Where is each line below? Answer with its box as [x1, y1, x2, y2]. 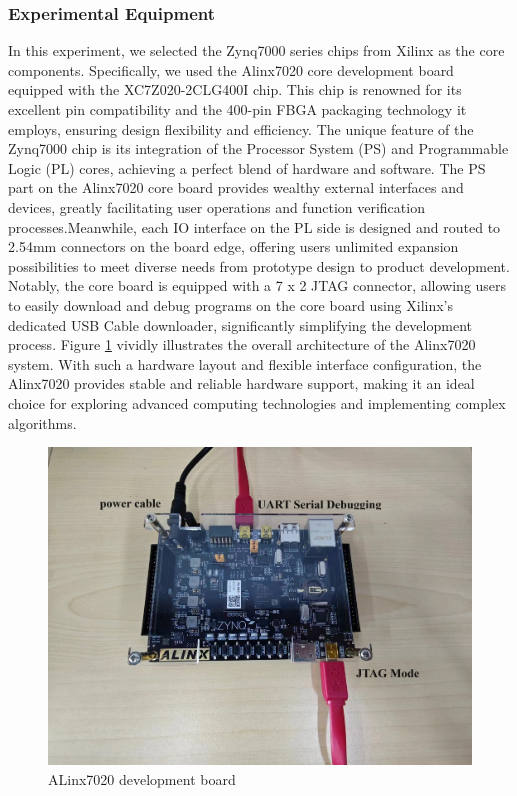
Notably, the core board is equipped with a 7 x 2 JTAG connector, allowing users [8, 275, 507, 296]
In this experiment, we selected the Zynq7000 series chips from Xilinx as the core [8, 40, 505, 61]
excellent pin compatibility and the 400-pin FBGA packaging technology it [8, 99, 467, 119]
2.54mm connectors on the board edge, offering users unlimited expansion [8, 236, 459, 257]
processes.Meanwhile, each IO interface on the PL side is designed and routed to [8, 216, 501, 237]
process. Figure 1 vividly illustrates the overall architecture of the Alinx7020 [8, 334, 476, 355]
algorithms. [8, 412, 77, 433]
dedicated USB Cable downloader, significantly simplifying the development [8, 314, 472, 335]
